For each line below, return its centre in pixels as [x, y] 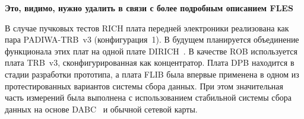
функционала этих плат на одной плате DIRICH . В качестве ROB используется [151, 51]
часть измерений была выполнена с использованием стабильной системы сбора [148, 97]
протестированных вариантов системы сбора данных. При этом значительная [144, 86]
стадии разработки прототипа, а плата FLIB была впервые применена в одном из [152, 74]
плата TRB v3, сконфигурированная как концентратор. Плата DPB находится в [150, 62]
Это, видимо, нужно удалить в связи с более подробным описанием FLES [149, 8]
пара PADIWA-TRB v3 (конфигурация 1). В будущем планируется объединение [152, 39]
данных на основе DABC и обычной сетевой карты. [101, 109]
